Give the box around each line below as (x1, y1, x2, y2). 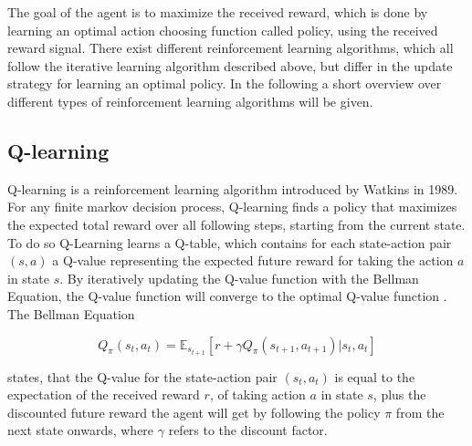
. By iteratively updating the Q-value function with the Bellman (59, 268, 419, 287)
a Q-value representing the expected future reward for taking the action (52, 251, 454, 270)
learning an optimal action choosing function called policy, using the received (7, 20, 438, 39)
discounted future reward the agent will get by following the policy (7, 402, 381, 421)
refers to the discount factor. (168, 420, 328, 440)
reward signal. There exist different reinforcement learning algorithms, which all (7, 38, 454, 57)
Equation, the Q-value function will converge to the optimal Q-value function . (7, 286, 447, 306)
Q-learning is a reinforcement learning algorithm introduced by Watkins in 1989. (7, 179, 458, 198)
